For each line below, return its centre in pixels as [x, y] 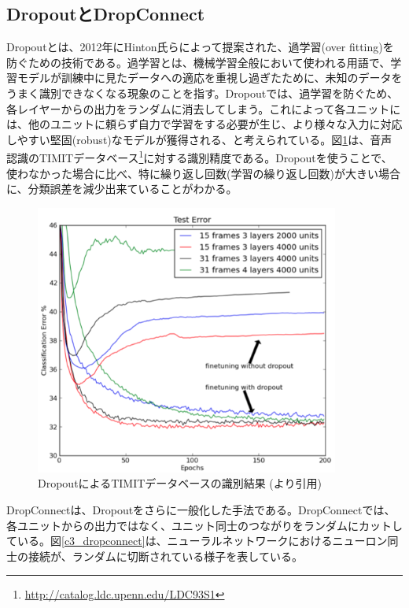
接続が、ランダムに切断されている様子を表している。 [165, 556]
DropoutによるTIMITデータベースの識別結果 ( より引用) [180, 483]
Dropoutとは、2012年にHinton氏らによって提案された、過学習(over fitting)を [200, 47]
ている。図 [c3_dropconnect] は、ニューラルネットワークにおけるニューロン [197, 541]
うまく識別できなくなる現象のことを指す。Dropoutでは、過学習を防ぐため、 [203, 93]
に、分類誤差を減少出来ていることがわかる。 [122, 189]
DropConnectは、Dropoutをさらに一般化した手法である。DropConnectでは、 [201, 510]
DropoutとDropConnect [106, 14]
